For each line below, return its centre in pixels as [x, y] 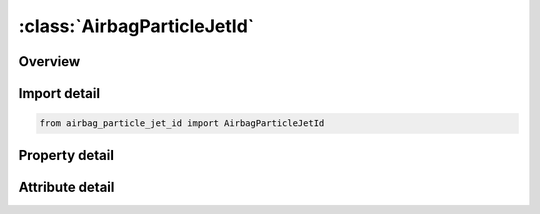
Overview [49, 61]
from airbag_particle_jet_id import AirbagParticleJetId [182, 123]
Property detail [66, 155]
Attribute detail [66, 186]
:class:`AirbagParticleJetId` [136, 26]
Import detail [59, 93]
